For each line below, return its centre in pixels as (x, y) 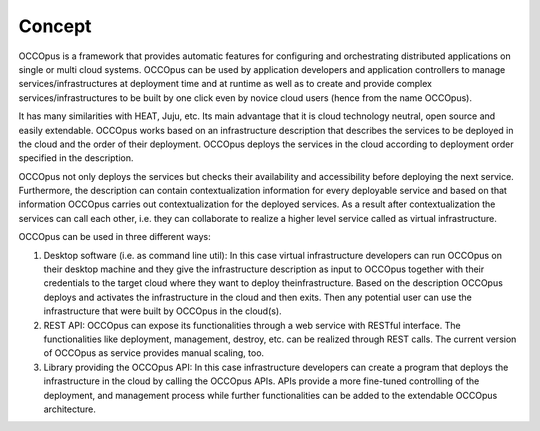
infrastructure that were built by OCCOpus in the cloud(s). (162, 311)
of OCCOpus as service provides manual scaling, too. (154, 353)
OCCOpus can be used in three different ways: (114, 237)
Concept (55, 26)
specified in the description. (76, 158)
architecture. (70, 409)
